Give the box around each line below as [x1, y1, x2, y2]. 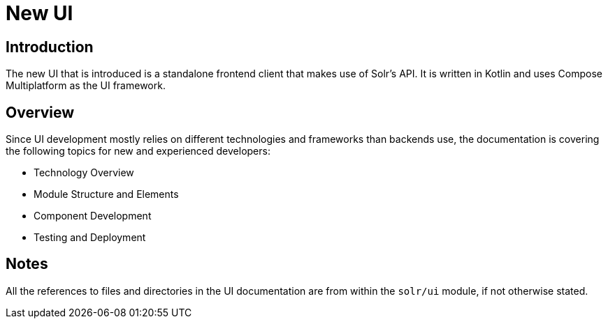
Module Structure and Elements [34, 188, 179, 201]
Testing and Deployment [34, 231, 146, 244]
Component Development [34, 210, 152, 222]
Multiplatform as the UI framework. [6, 79, 166, 92]
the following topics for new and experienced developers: [6, 145, 270, 157]
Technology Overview [34, 167, 134, 179]
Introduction [6, 38, 94, 56]
